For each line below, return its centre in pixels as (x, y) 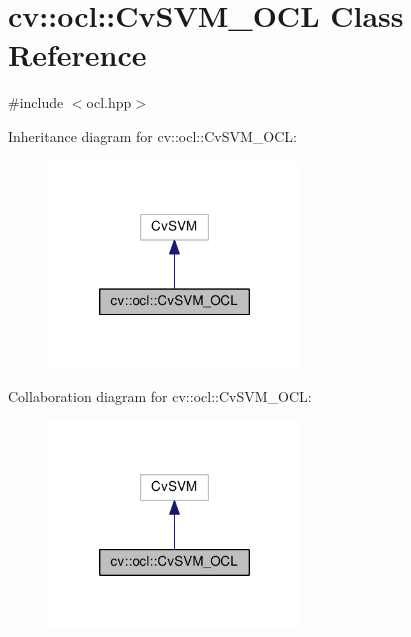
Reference (77, 54)
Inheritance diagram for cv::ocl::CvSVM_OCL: (152, 135)
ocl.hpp (109, 102)
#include (36, 102)
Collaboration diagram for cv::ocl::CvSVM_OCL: (160, 396)
